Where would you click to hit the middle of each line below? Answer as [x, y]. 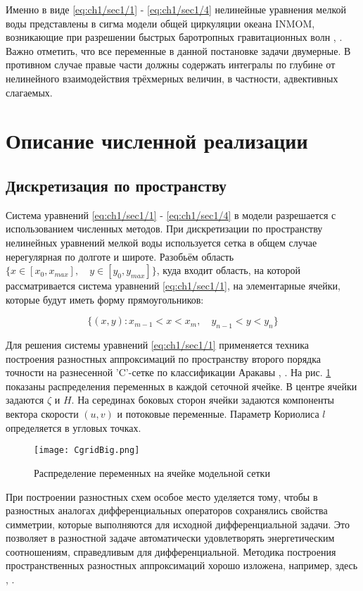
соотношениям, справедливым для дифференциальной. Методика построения [171, 551]
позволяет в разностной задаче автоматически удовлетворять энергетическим [170, 538]
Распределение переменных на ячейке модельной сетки [152, 472]
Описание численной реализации [157, 141]
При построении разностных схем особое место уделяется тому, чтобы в [162, 496]
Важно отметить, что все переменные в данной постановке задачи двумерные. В [178, 50]
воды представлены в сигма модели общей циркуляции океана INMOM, [160, 23]
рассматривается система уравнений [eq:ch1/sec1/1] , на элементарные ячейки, [173, 286]
